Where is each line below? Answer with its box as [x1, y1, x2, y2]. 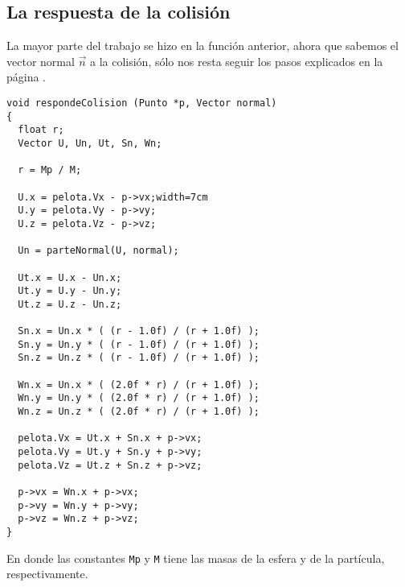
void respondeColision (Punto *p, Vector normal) [6, 97, 277, 109]
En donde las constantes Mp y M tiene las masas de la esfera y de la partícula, [6, 549, 385, 566]
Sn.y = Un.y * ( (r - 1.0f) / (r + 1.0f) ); [18, 338, 260, 350]
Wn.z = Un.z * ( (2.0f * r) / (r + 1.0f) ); [18, 406, 260, 418]
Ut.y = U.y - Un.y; [18, 285, 122, 297]
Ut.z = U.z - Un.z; [18, 298, 122, 310]
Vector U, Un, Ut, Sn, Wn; [18, 137, 162, 149]
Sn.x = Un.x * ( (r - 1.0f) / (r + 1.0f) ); [18, 325, 260, 337]
